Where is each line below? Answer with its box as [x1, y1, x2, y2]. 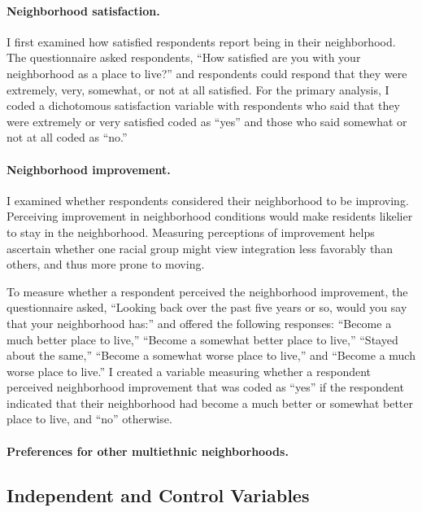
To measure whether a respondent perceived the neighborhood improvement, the [7, 282, 408, 300]
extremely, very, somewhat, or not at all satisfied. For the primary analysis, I [7, 81, 389, 98]
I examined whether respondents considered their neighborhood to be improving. [7, 191, 409, 208]
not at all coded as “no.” [7, 129, 128, 146]
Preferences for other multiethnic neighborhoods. [7, 442, 289, 459]
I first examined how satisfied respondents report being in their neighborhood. [7, 33, 396, 50]
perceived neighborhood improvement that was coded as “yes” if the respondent [7, 379, 404, 396]
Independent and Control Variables [7, 482, 310, 507]
